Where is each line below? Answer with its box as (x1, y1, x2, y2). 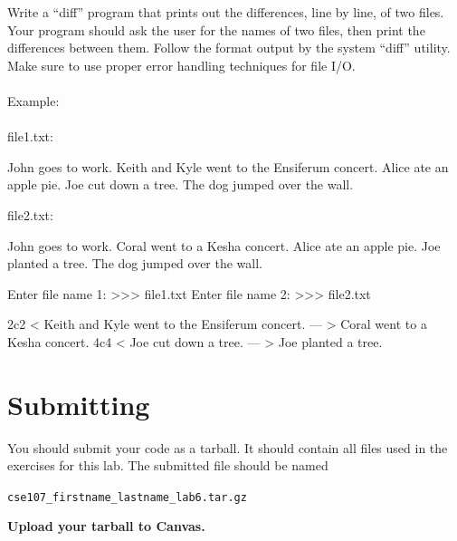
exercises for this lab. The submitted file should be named (7, 456, 328, 475)
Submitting (7, 385, 150, 422)
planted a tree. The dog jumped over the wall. (7, 254, 263, 273)
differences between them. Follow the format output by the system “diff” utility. (7, 38, 451, 57)
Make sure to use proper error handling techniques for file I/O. (7, 55, 356, 74)
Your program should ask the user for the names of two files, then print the (7, 20, 425, 39)
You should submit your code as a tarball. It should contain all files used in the (7, 438, 448, 457)
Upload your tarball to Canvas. (7, 517, 205, 536)
